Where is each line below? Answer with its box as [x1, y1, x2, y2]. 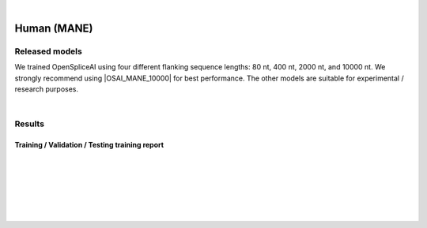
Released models [14, 46, 82, 57]
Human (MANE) [14, 21, 94, 35]
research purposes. [14, 84, 79, 94]
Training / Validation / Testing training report [14, 140, 164, 149]
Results [14, 118, 45, 129]
